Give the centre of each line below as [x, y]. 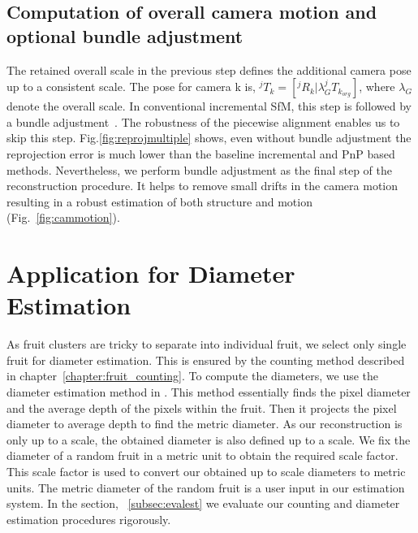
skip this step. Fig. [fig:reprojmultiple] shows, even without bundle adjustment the [209, 138]
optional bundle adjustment [125, 35]
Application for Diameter [151, 273]
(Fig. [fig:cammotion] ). [63, 217]
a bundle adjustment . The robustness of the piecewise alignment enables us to [203, 121]
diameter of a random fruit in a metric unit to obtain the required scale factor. [203, 455]
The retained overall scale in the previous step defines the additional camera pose [209, 69]
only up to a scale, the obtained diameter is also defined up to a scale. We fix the [209, 439]
